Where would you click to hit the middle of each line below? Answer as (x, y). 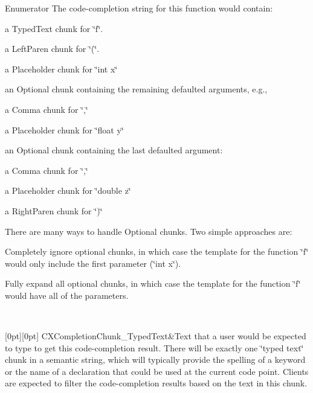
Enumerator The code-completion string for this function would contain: (139, 8)
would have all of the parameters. (67, 295)
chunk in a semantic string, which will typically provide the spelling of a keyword (155, 359)
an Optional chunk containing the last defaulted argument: (114, 150)
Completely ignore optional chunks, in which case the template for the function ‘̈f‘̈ (157, 251)
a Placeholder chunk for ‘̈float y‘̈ (64, 129)
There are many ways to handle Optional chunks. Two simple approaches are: (149, 231)
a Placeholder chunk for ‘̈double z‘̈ (68, 190)
